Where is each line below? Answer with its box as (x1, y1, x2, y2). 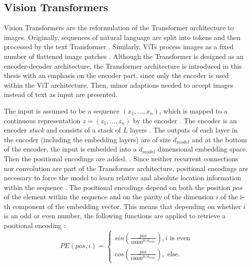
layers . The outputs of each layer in (130, 125, 238, 135)
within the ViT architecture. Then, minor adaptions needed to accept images (4, 79, 234, 90)
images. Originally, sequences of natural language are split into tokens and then (4, 32, 241, 42)
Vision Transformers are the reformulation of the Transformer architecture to (4, 22, 234, 33)
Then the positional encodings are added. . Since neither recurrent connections (4, 153, 238, 163)
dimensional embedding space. (158, 144, 248, 154)
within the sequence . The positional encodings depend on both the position (4, 182, 231, 192)
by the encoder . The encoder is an (133, 115, 237, 125)
